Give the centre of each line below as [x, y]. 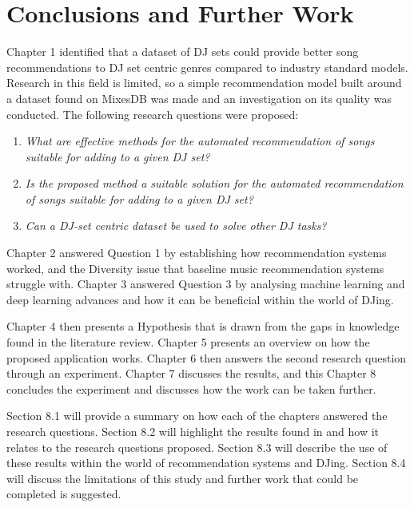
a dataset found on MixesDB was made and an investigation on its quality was [199, 98]
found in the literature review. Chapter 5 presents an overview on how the [188, 342]
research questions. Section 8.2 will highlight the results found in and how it [193, 431]
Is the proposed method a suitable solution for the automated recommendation [214, 183]
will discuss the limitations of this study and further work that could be [183, 478]
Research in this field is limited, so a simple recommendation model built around [204, 83]
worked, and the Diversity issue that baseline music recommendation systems [195, 268]
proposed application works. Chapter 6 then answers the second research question [207, 357]
